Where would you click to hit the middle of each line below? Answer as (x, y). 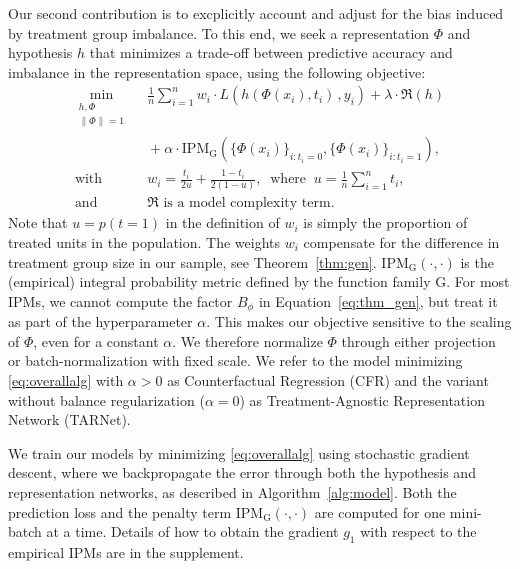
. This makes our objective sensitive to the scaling (359, 321)
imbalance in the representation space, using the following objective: (217, 71)
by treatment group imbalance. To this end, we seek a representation (219, 32)
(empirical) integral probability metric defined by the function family (219, 281)
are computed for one (380, 511)
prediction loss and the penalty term (120, 511)
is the (477, 261)
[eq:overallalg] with (66, 380)
